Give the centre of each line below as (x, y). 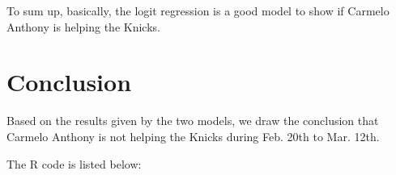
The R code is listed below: (74, 163)
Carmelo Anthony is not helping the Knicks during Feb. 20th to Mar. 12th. (193, 136)
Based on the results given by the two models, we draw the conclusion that (193, 121)
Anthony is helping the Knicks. (83, 26)
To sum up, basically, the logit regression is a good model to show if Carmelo (198, 10)
